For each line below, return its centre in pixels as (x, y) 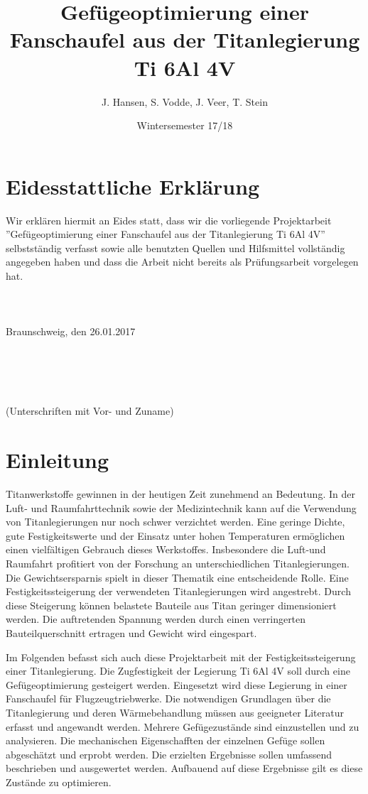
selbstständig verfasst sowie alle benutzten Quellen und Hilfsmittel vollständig (175, 248)
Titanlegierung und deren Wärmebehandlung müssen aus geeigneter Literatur (175, 712)
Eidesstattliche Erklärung (133, 186)
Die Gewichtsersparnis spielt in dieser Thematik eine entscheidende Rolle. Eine (177, 577)
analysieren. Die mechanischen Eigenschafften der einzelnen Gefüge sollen (166, 740)
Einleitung (58, 460)
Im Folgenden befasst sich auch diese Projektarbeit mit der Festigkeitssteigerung (181, 657)
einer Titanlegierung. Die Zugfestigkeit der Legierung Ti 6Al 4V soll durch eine (178, 671)
